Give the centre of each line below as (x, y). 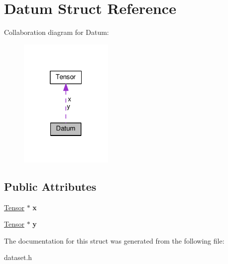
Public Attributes (50, 186)
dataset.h (18, 257)
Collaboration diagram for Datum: (57, 32)
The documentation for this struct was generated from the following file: (114, 240)
